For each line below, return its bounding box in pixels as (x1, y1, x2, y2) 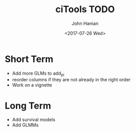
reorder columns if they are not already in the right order (12, 77, 131, 83)
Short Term (5, 53, 54, 64)
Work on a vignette (12, 82, 52, 88)
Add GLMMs (12, 122, 39, 128)
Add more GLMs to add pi (12, 70, 65, 77)
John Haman (71, 20, 99, 26)
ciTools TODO (55, 4, 115, 15)
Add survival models (12, 117, 56, 123)
